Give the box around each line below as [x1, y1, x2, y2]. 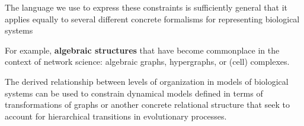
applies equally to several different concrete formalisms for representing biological [5, 12, 300, 25]
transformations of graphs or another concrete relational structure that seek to [5, 98, 290, 111]
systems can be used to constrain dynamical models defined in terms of [5, 87, 263, 99]
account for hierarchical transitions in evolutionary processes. [5, 110, 227, 122]
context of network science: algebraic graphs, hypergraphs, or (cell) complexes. [5, 55, 290, 68]
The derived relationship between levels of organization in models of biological [5, 75, 289, 87]
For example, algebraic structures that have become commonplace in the [5, 44, 280, 56]
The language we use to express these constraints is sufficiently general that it [5, 1, 288, 13]
